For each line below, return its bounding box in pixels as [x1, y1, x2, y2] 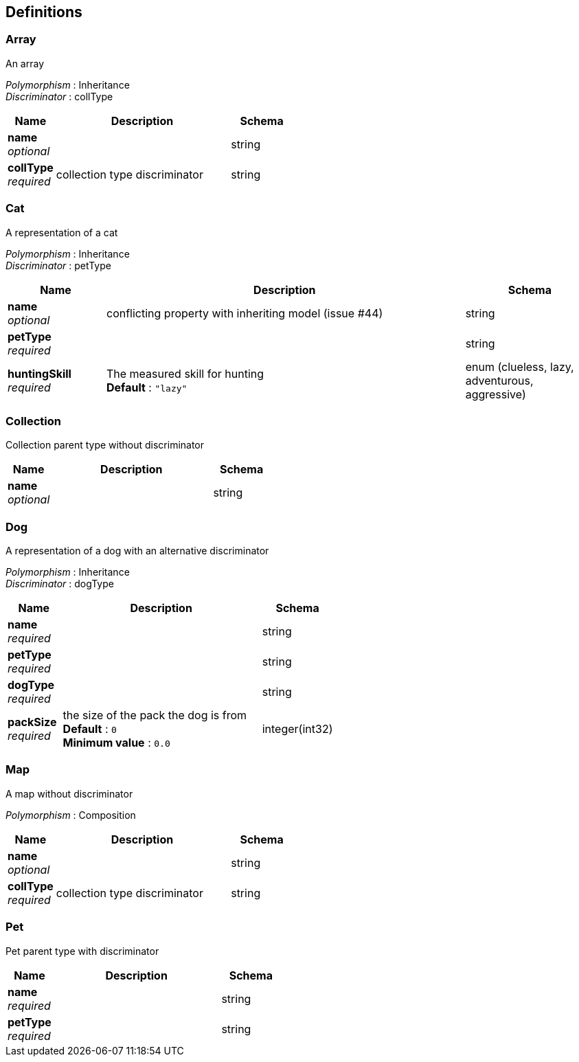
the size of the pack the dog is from [63, 708, 247, 723]
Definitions [5, 3, 82, 21]
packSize [8, 715, 57, 730]
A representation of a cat [5, 226, 118, 238]
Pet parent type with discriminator [5, 945, 159, 957]
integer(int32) [262, 722, 333, 736]
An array [5, 57, 45, 69]
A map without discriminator [5, 787, 133, 800]
